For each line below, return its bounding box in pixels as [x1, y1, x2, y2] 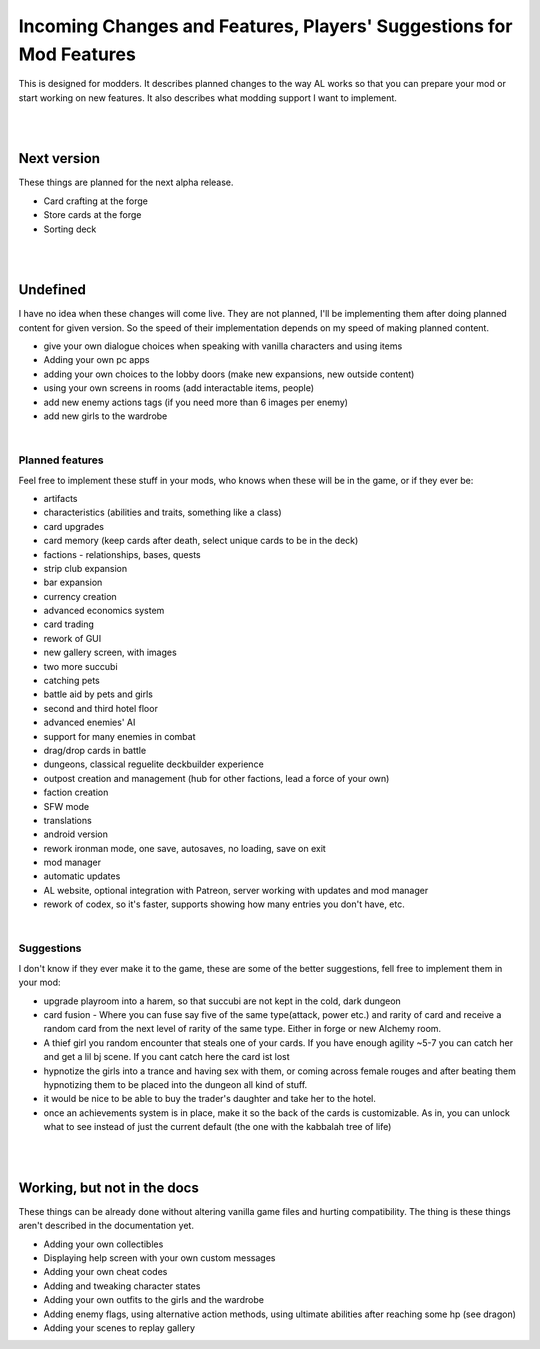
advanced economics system [43, 605, 165, 617]
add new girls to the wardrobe [43, 410, 168, 422]
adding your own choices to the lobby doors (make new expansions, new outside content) [43, 368, 415, 380]
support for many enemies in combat [43, 730, 196, 742]
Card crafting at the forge [43, 195, 149, 207]
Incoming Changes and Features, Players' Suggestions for [18, 15, 513, 37]
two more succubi [43, 660, 119, 672]
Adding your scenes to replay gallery [43, 1321, 195, 1334]
